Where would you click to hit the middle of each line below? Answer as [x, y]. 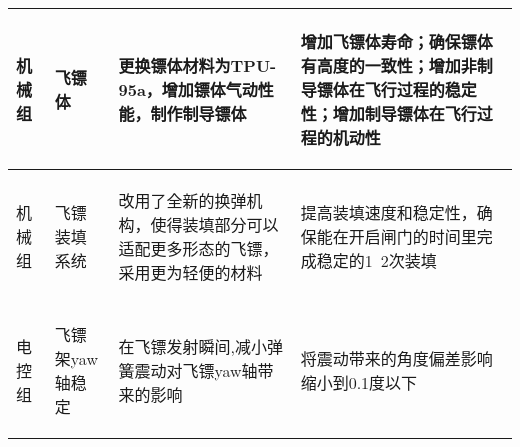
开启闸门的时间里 [412, 236]
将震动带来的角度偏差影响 [396, 358]
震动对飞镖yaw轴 [196, 370]
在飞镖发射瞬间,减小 [192, 346]
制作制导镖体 [198, 113]
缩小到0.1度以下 [359, 382]
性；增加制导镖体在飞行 [388, 113]
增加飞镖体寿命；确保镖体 [396, 41]
